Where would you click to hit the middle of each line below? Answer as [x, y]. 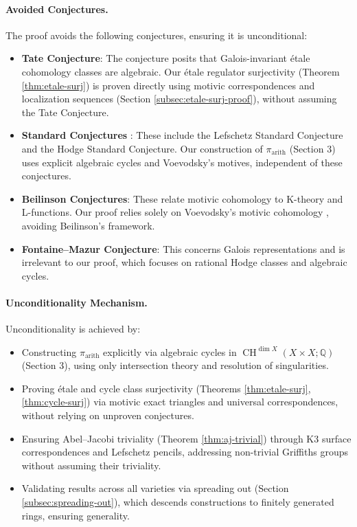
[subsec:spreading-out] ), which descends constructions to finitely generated [178, 502]
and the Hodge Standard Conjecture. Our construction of [142, 148]
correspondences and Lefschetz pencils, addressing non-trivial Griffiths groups [185, 452]
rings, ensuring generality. [76, 515]
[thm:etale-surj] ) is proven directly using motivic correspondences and [168, 85]
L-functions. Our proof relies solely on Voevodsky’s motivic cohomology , [175, 212]
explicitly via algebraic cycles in [170, 351]
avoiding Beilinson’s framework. [88, 225]
